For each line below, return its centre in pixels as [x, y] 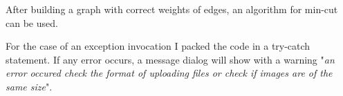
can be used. [32, 22]
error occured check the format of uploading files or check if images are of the [169, 73]
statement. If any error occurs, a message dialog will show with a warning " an [170, 59]
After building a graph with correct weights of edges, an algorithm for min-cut [172, 9]
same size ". [29, 86]
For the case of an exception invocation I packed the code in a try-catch [158, 46]
